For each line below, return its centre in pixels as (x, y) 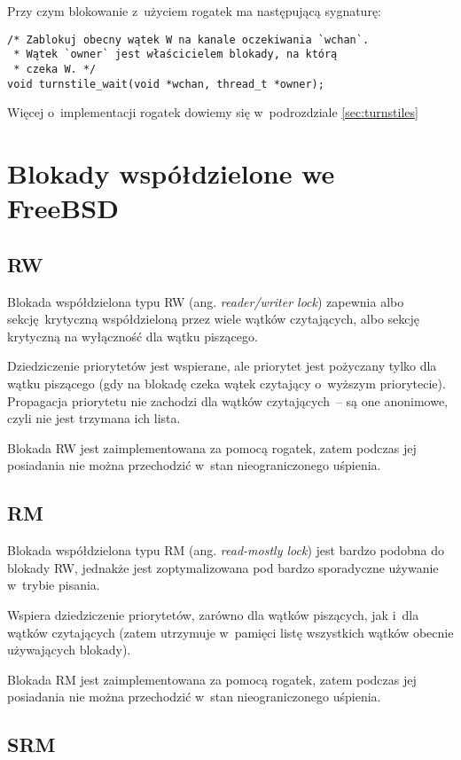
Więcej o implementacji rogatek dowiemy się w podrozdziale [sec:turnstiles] (213, 112)
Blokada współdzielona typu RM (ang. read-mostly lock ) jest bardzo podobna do (226, 550)
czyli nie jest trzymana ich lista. (94, 418)
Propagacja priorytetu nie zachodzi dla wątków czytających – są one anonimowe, (227, 400)
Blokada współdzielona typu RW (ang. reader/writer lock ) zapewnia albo (206, 301)
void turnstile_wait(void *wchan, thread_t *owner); (166, 84)
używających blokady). (69, 650)
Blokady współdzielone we (171, 173)
